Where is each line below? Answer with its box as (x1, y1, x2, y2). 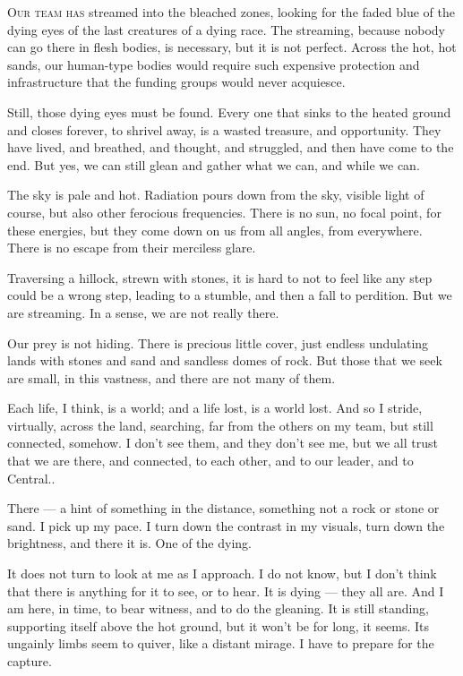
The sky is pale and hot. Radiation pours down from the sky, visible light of (7, 185, 424, 204)
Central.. (7, 468, 56, 487)
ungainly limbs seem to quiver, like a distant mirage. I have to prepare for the (7, 634, 434, 653)
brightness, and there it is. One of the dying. (7, 534, 252, 552)
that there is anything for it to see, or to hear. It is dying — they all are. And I (7, 581, 444, 600)
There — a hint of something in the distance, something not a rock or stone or (7, 499, 440, 518)
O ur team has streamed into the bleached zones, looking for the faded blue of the (7, 3, 455, 21)
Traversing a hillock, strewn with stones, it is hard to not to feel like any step (7, 268, 433, 287)
